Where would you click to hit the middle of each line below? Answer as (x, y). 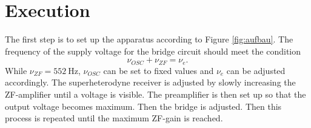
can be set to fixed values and (159, 70)
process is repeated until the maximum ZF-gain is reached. (114, 118)
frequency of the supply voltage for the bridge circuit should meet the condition (153, 51)
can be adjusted (256, 70)
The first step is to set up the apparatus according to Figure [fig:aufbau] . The (149, 39)
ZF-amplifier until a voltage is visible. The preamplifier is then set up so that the (155, 94)
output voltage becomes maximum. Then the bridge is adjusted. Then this (143, 106)
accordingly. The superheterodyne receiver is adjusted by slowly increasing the (150, 82)
